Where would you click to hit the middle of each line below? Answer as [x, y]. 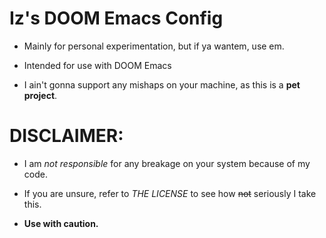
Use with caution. [61, 223]
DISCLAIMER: [66, 136]
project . [40, 95]
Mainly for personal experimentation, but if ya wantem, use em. [154, 46]
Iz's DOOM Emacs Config [116, 18]
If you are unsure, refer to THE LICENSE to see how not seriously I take [170, 193]
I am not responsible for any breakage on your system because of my [167, 163]
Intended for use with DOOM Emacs [97, 65]
